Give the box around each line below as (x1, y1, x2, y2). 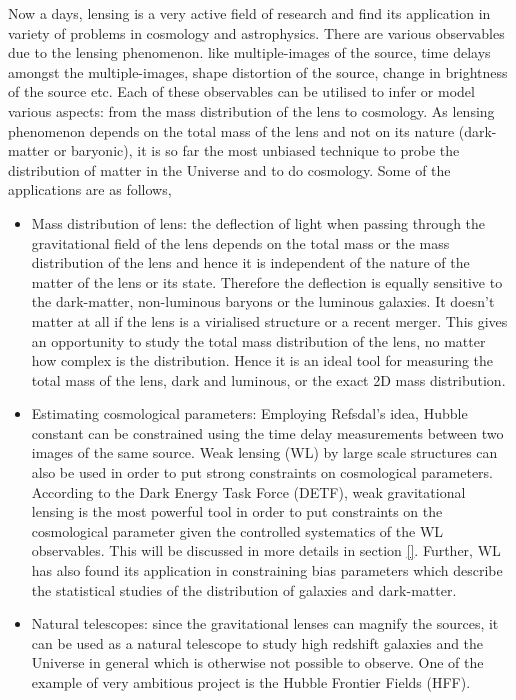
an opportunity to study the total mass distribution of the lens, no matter (31, 330, 486, 351)
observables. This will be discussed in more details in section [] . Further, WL (31, 540, 501, 561)
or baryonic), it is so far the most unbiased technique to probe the (53, 140, 460, 161)
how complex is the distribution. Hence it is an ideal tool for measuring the (31, 350, 494, 371)
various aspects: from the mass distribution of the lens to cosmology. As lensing (8, 100, 495, 121)
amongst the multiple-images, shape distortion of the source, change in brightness (8, 61, 508, 82)
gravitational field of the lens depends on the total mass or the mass (31, 232, 450, 253)
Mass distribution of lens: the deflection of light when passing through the (31, 212, 486, 233)
